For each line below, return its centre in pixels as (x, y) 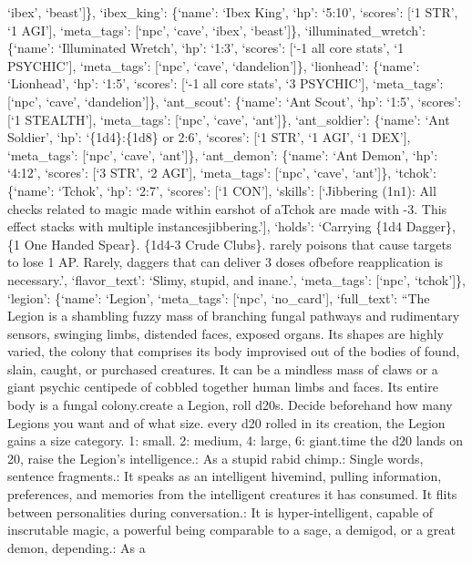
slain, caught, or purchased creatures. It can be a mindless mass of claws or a (223, 369)
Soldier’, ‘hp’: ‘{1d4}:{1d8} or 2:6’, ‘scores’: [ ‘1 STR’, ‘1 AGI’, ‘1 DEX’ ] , (209, 137)
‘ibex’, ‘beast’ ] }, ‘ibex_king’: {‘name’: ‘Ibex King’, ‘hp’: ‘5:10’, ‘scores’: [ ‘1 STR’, (233, 12)
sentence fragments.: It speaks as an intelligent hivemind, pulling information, (225, 476)
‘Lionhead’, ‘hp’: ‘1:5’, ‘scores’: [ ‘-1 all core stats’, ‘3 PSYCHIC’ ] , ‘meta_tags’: (226, 83)
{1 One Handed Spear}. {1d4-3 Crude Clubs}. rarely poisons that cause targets (230, 244)
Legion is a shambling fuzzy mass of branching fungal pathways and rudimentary (234, 316)
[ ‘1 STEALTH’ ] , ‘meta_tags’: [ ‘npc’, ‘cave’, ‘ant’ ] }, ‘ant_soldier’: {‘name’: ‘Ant (229, 119)
